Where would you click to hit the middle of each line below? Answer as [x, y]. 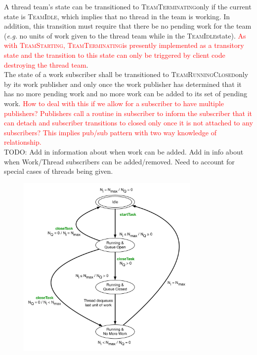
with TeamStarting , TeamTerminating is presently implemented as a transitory [124, 45]
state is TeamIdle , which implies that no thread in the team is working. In [117, 16]
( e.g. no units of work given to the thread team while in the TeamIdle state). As [125, 35]
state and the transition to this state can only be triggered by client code [115, 55]
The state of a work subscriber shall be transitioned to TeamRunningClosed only [126, 74]
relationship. [23, 142]
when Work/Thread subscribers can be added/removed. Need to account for [119, 161]
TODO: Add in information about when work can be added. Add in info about [124, 151]
